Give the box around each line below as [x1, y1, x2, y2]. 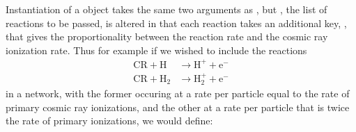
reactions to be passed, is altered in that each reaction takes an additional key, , [6, 15, 347, 30]
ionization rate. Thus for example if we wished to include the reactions [6, 42, 307, 57]
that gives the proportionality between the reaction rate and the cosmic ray [6, 29, 328, 44]
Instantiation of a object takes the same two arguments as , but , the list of [6, 2, 327, 16]
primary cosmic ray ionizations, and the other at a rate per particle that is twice [6, 99, 350, 114]
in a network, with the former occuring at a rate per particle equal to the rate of [6, 86, 350, 101]
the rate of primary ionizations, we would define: [6, 113, 213, 128]
